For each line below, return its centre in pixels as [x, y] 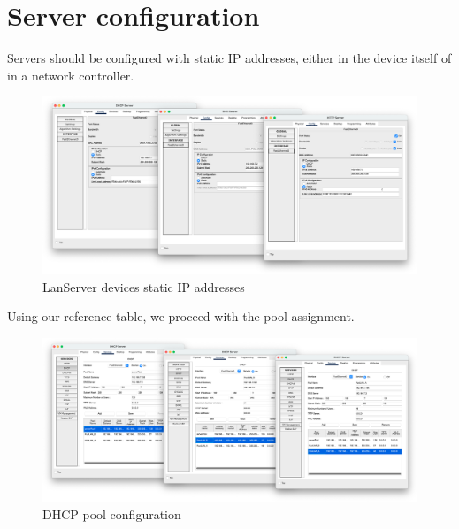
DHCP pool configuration [112, 514]
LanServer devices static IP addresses [144, 286]
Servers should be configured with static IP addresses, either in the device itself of [229, 58]
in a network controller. [71, 75]
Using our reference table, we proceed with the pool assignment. [181, 316]
